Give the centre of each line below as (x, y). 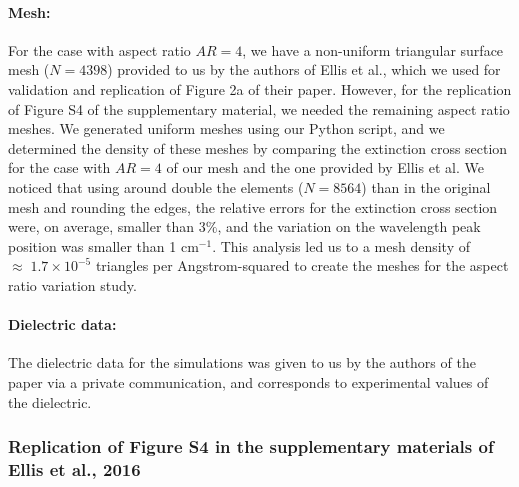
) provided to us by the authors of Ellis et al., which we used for (304, 69)
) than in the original (426, 186)
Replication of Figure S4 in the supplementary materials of (251, 446)
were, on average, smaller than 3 (107, 226)
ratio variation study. (72, 284)
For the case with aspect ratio (99, 49)
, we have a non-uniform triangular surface (373, 49)
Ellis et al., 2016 (74, 468)
